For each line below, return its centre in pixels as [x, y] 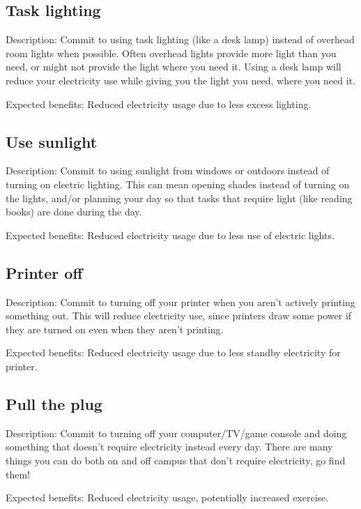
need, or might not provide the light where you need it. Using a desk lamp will [174, 67]
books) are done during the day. [74, 212]
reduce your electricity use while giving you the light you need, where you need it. [180, 80]
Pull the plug [54, 403]
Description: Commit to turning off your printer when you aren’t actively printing [180, 302]
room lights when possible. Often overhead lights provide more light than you [171, 53]
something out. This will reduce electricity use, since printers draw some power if [179, 316]
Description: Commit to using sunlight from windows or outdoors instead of [168, 170]
